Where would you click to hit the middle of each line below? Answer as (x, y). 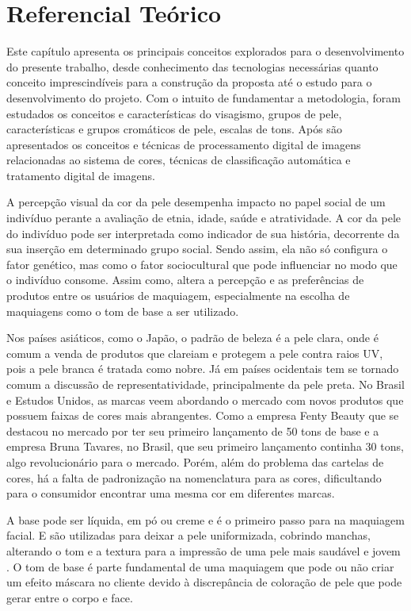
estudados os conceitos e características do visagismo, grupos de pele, (174, 113)
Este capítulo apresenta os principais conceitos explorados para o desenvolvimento (205, 51)
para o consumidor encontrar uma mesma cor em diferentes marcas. (171, 493)
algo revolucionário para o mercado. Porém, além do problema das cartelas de (195, 461)
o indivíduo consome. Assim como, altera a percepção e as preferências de (185, 280)
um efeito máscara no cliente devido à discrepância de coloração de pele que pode (204, 582)
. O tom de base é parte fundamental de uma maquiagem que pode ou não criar (200, 566)
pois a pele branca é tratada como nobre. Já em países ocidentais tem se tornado (203, 369)
